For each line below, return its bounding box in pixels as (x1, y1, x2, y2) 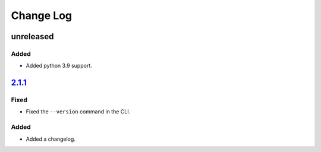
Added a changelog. (26, 135, 75, 142)
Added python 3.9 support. (26, 62, 92, 69)
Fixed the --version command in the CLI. (26, 108, 131, 115)
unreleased (11, 31, 54, 42)
